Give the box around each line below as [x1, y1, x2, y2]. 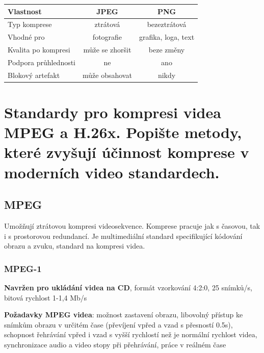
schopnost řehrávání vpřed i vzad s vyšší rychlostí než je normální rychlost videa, [4, 329, 257, 340]
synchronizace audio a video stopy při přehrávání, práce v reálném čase [4, 339, 226, 349]
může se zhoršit [83, 44, 131, 55]
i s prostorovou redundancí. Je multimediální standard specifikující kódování [4, 230, 243, 241]
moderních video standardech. [4, 161, 220, 182]
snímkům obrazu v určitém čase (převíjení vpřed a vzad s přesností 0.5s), [4, 319, 233, 330]
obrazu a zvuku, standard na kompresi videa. [4, 240, 145, 251]
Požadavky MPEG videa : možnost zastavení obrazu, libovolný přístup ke [4, 309, 243, 320]
